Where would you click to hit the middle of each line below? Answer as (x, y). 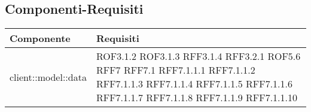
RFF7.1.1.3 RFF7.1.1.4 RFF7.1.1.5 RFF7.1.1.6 (194, 84)
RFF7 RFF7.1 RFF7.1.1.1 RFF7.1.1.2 (176, 70)
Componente (40, 38)
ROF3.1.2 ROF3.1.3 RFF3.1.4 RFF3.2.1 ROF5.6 (198, 56)
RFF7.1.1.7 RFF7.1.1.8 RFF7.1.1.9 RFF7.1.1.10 (196, 98)
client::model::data (48, 77)
